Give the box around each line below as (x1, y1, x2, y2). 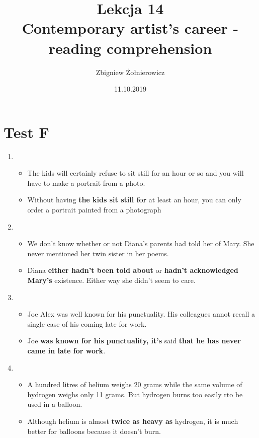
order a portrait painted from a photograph (27, 204, 161, 214)
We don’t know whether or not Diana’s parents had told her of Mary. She (27, 238, 254, 249)
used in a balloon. (27, 399, 82, 409)
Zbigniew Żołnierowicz (96, 66, 165, 77)
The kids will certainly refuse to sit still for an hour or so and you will (27, 168, 244, 178)
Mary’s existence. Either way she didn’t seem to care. (27, 274, 196, 285)
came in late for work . (27, 345, 106, 355)
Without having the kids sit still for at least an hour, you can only (27, 194, 241, 205)
